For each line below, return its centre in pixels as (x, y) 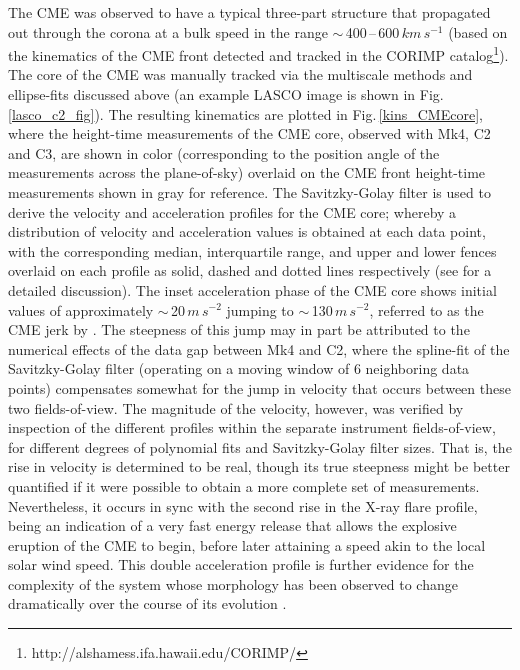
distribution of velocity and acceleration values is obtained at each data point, (247, 231)
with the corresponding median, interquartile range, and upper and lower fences (252, 250)
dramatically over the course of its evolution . (147, 603)
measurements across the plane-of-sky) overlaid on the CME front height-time (247, 172)
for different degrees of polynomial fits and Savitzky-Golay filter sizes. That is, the (260, 446)
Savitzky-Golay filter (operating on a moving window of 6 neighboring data (239, 368)
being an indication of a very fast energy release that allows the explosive (232, 525)
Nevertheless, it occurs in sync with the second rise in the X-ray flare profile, (243, 505)
